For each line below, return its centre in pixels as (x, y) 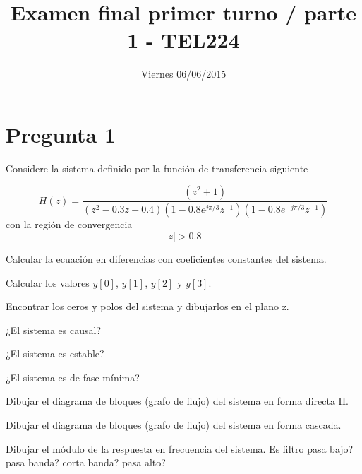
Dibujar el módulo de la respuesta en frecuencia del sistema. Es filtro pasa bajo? (180, 448)
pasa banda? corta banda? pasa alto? (86, 462)
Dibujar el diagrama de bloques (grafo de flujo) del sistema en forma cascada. (174, 425)
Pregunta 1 (61, 134)
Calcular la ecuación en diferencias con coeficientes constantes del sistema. (166, 258)
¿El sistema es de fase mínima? (73, 377)
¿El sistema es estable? (55, 354)
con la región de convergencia (69, 224)
